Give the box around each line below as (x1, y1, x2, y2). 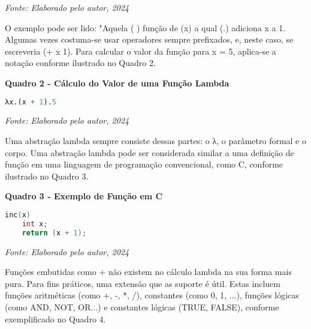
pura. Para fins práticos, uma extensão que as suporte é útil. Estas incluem (5, 277, 280, 289)
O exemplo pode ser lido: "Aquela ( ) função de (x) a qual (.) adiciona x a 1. (5, 21, 286, 34)
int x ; (22, 219, 48, 228)
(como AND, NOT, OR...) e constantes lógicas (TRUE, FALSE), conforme (5, 301, 279, 313)
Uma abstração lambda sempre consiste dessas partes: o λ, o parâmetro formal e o (5, 134, 307, 147)
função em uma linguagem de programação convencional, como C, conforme (5, 158, 283, 171)
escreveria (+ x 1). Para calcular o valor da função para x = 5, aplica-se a (5, 44, 276, 57)
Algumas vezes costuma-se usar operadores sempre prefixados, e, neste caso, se (5, 33, 294, 46)
